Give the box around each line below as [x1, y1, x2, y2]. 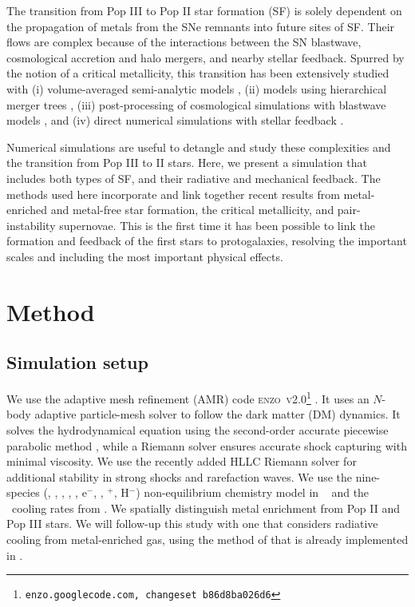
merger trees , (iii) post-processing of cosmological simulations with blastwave [6, 96, 386, 113]
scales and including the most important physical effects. [6, 248, 283, 264]
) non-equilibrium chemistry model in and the [136, 484, 370, 501]
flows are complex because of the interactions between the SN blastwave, [6, 34, 362, 50]
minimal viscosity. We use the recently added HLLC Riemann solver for [6, 453, 357, 470]
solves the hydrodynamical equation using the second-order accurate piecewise [6, 421, 389, 438]
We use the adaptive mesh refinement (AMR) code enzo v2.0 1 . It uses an [6, 388, 370, 407]
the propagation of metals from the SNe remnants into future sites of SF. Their [6, 18, 395, 34]
